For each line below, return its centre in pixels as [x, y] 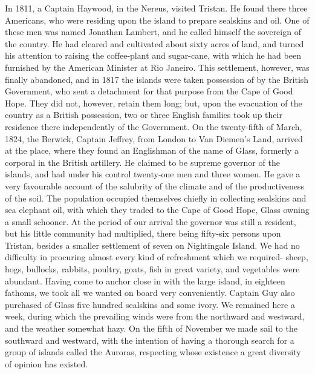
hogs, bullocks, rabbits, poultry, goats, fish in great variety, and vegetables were [152, 269]
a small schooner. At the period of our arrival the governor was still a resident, [151, 221]
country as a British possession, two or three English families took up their [144, 115]
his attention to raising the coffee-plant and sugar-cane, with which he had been [153, 55]
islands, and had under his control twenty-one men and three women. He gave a [153, 174]
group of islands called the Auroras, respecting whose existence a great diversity [153, 352]
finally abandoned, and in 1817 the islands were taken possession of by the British [157, 79]
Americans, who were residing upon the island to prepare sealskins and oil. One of [157, 20]
